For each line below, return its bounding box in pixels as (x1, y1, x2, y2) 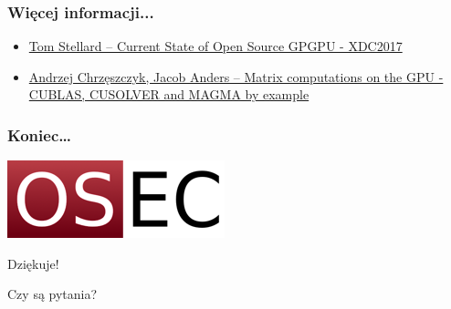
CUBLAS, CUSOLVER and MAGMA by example (28, 85, 309, 104)
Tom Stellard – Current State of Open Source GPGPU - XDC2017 (28, 36, 403, 56)
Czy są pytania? (7, 284, 98, 304)
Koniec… (7, 123, 71, 146)
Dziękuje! (7, 253, 59, 273)
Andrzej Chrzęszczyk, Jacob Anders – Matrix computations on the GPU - (28, 67, 444, 86)
